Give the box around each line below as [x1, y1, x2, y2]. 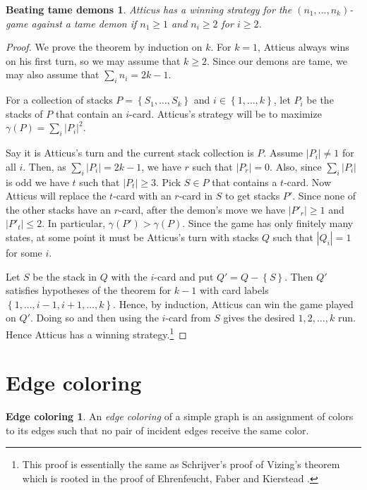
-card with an [113, 188, 172, 203]
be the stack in [32, 269, 97, 283]
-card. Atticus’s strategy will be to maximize [129, 106, 322, 121]
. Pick [155, 174, 181, 189]
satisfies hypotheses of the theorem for [6, 283, 172, 298]
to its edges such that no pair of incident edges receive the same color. [6, 422, 309, 437]
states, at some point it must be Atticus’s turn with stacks [6, 229, 259, 244]
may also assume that [6, 67, 100, 82]
